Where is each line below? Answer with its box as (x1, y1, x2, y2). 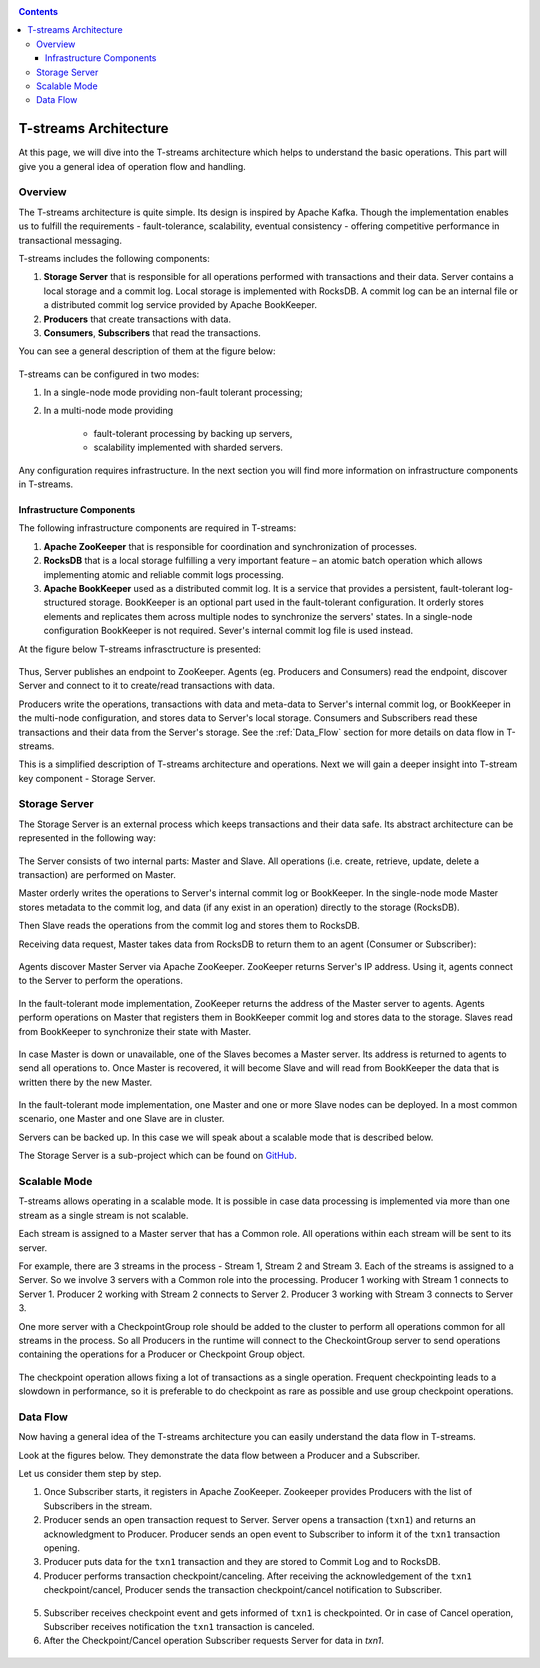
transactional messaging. (18, 234, 122, 246)
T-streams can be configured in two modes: (18, 368, 200, 380)
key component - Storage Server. (18, 772, 156, 784)
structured (43, 596, 87, 609)
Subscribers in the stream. (43, 1500, 153, 1512)
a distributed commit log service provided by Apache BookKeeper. (43, 299, 317, 311)
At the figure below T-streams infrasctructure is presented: (18, 643, 262, 655)
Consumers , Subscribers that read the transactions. (43, 326, 262, 339)
